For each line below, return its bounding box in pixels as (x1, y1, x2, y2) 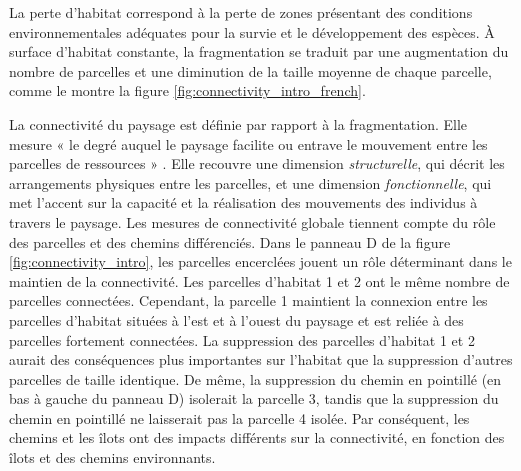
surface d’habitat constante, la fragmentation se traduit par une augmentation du (9, 41, 509, 62)
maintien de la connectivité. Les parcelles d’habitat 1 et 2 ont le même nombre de (9, 270, 510, 291)
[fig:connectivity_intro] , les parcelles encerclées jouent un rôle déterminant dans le (9, 251, 512, 272)
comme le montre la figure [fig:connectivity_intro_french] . (9, 80, 366, 101)
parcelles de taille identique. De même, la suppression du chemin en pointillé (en (9, 368, 502, 389)
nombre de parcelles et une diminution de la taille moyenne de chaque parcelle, (9, 60, 492, 81)
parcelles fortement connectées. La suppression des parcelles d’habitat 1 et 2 (9, 329, 475, 350)
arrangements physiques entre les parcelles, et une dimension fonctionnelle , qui (9, 172, 492, 193)
